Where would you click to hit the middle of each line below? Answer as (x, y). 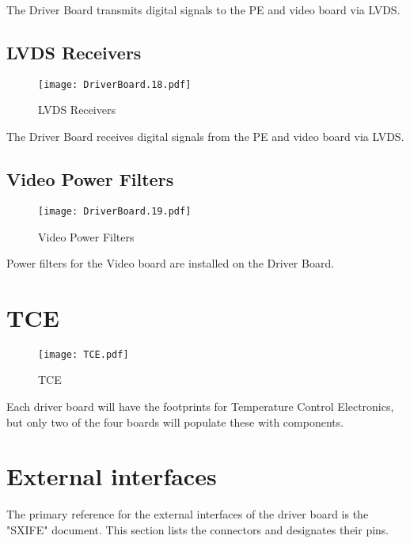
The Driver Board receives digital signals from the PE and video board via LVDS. (205, 137)
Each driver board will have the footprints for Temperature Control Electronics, (200, 406)
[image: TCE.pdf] (84, 354)
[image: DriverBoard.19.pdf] (115, 211)
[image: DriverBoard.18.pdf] (115, 84)
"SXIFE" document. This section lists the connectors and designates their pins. (198, 529)
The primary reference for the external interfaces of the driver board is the (188, 514)
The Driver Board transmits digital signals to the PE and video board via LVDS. (203, 9)
